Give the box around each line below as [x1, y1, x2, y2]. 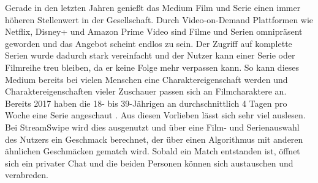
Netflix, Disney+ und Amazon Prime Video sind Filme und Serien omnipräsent [5, 25, 303, 38]
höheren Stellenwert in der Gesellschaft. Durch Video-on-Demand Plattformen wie [5, 13, 314, 26]
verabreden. [5, 168, 48, 181]
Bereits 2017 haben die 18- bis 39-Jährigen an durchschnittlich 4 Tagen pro [5, 96, 287, 109]
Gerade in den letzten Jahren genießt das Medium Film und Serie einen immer [5, 1, 301, 13]
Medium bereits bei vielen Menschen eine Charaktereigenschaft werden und [5, 73, 288, 85]
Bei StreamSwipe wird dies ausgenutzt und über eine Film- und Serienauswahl [5, 120, 300, 133]
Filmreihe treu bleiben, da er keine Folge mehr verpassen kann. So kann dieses [5, 60, 300, 73]
